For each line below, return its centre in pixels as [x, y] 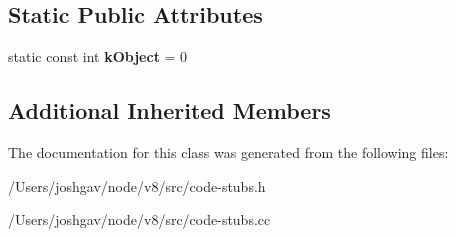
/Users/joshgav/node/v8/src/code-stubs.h [137, 185]
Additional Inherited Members [169, 110]
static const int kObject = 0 [98, 56]
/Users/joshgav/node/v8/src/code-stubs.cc [139, 219]
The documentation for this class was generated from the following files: [228, 152]
